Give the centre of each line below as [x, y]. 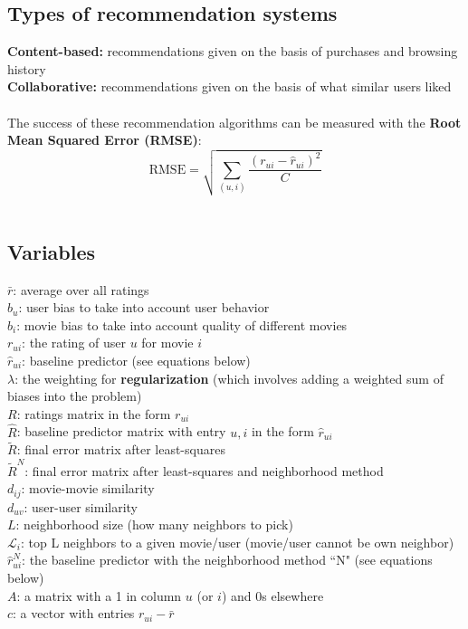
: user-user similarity [81, 506]
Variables [52, 251]
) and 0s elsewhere [272, 595]
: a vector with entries [74, 613]
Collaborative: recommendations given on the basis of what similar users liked [229, 86]
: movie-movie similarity [88, 488]
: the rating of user [74, 343]
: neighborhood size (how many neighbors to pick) [154, 524]
